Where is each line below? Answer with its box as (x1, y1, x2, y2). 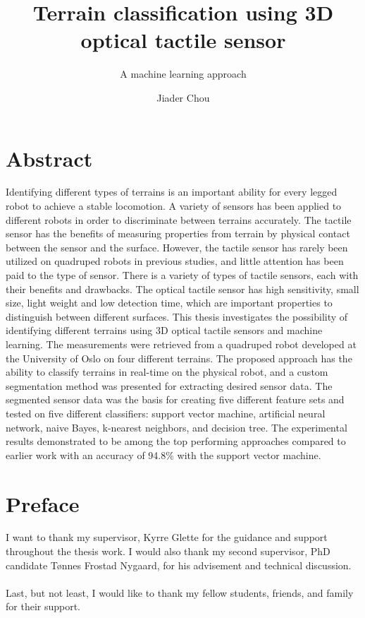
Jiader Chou (156, 90, 210, 105)
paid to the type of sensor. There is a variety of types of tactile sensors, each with (6, 268, 359, 282)
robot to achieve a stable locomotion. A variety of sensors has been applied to (6, 198, 342, 213)
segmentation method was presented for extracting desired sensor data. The (6, 378, 333, 393)
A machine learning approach (120, 66, 247, 81)
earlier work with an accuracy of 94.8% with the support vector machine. (6, 447, 321, 462)
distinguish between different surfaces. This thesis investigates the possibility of (6, 309, 348, 323)
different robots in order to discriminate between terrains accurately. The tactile (6, 212, 352, 227)
